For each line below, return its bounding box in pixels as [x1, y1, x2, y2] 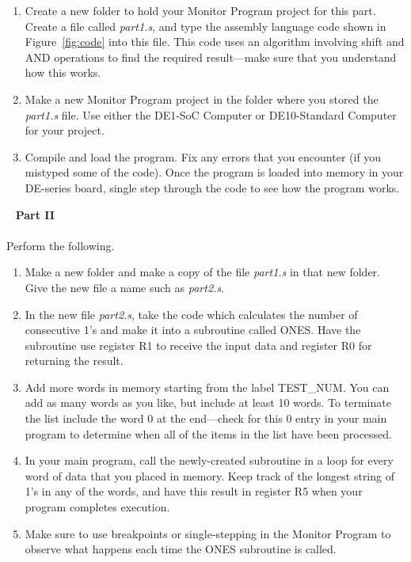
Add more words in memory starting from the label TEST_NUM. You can [25, 378, 390, 395]
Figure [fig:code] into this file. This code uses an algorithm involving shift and [25, 33, 405, 50]
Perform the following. [6, 237, 115, 253]
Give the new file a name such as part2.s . [25, 279, 224, 295]
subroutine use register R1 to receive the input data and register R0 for [25, 336, 372, 353]
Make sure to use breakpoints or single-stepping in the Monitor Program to [25, 525, 391, 541]
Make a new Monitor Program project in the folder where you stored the [25, 90, 379, 107]
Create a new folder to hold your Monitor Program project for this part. [25, 2, 376, 18]
